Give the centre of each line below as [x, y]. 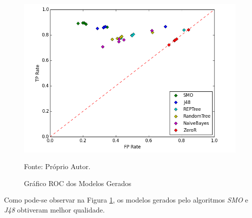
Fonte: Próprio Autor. [57, 166]
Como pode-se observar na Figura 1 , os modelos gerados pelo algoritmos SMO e [126, 200]
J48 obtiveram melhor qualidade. [54, 210]
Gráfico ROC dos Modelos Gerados [78, 183]
